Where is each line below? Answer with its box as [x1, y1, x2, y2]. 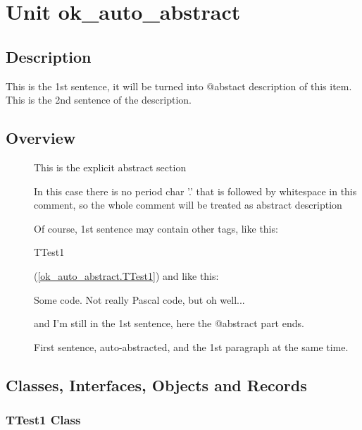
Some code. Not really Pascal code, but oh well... [34, 292, 245, 307]
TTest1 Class [6, 411, 81, 429]
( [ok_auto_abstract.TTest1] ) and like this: [34, 268, 219, 283]
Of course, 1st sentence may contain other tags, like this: [34, 221, 278, 235]
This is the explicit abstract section [34, 159, 187, 174]
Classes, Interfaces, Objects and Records [6, 374, 307, 395]
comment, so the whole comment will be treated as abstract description [34, 197, 342, 212]
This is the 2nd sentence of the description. [6, 92, 192, 107]
